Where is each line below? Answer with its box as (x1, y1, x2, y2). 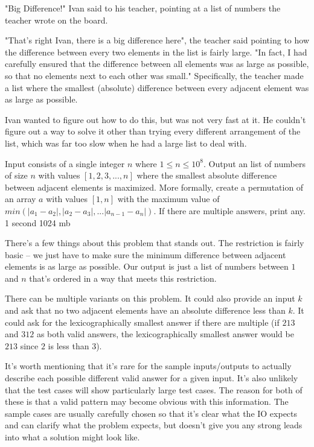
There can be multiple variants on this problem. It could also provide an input (5, 292, 295, 305)
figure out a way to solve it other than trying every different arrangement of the (5, 125, 301, 138)
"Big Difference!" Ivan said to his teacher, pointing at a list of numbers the (5, 2, 281, 14)
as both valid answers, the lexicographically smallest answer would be (36, 328, 294, 340)
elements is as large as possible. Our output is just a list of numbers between (5, 260, 289, 273)
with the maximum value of (117, 192, 220, 205)
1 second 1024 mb (5, 216, 71, 229)
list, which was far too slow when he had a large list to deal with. (5, 136, 247, 149)
